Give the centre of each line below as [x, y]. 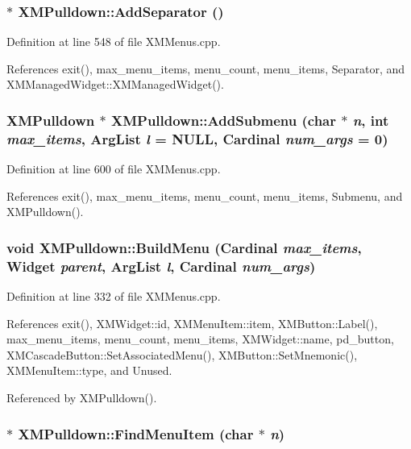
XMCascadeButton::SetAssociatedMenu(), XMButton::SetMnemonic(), [182, 354]
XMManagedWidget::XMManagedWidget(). [115, 84]
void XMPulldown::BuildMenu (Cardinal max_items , [184, 247]
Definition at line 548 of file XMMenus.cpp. [114, 42]
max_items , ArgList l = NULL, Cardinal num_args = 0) [197, 138]
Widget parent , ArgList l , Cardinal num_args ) [161, 266]
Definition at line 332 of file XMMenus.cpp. [114, 296]
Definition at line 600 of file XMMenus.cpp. [114, 169]
